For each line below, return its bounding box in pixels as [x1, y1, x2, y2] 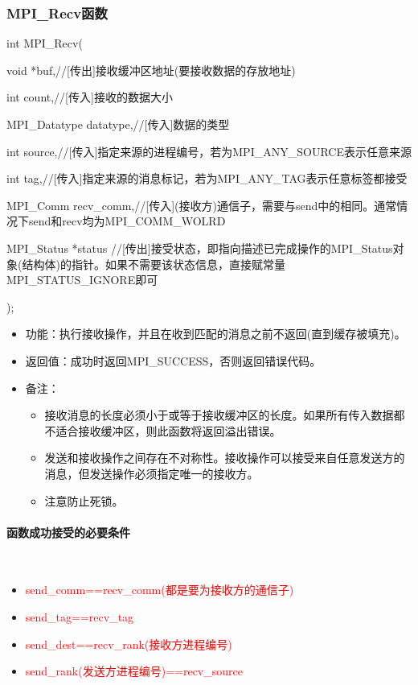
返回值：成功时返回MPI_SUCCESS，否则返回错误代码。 [25, 352, 322, 369]
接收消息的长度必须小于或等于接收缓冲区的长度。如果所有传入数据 [44, 406, 394, 423]
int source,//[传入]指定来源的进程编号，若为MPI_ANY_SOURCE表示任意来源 [6, 142, 412, 159]
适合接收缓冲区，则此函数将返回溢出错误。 [55, 422, 281, 439]
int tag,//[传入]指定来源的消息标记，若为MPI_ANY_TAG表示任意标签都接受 [6, 170, 408, 187]
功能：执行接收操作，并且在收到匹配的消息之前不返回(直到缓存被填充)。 [25, 325, 406, 342]
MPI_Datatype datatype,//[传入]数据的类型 [6, 116, 230, 132]
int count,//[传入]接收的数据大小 [6, 89, 173, 105]
